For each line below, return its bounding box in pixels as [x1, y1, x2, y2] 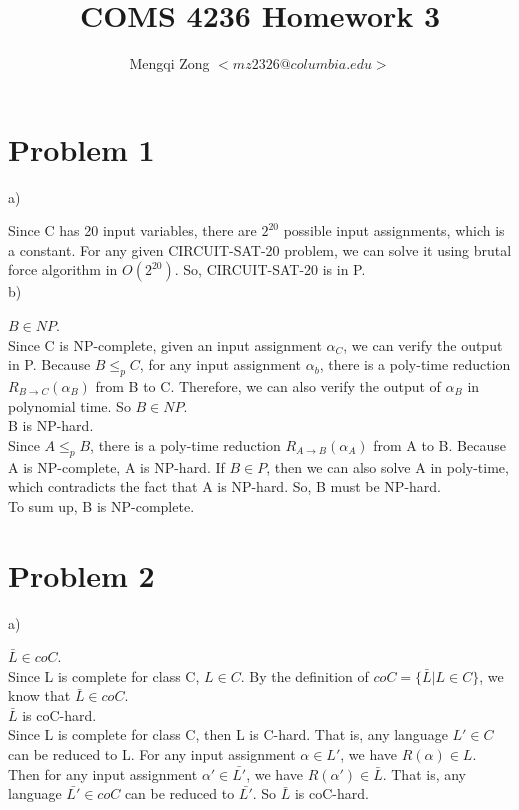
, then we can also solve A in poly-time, [266, 456, 509, 477]
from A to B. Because [373, 434, 506, 455]
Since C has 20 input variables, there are [8, 220, 257, 241]
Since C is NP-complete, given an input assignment [8, 334, 322, 355]
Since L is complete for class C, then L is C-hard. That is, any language [8, 724, 448, 745]
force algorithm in [8, 259, 118, 280]
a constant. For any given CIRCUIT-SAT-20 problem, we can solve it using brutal [8, 239, 512, 260]
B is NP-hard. [8, 415, 94, 436]
